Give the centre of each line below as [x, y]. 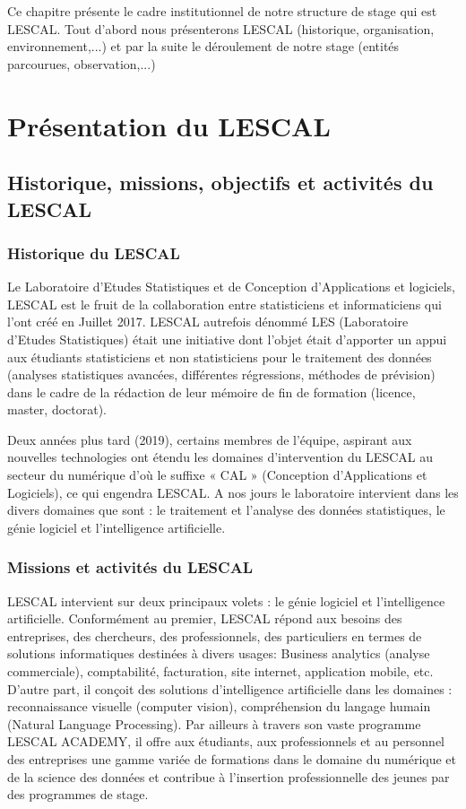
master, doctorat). [57, 409]
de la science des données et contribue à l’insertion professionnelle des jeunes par [229, 776]
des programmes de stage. [78, 794]
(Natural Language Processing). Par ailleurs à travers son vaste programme [214, 723]
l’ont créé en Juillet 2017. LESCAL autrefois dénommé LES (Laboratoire [208, 322]
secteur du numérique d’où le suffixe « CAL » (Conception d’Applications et [217, 475]
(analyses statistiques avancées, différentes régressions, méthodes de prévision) [221, 374]
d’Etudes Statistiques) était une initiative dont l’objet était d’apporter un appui [227, 339]
